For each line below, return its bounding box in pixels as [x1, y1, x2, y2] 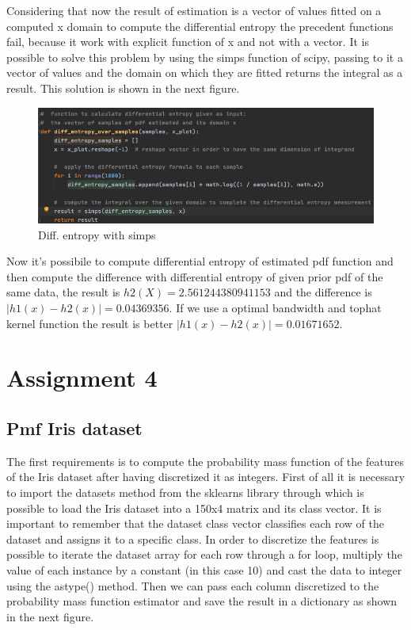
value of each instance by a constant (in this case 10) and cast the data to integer [6, 561, 402, 578]
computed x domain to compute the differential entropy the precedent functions [6, 17, 394, 34]
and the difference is [274, 284, 372, 300]
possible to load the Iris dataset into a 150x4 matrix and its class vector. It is [6, 499, 382, 516]
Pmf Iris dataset [6, 415, 143, 440]
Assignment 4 [6, 361, 158, 394]
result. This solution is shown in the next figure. [6, 79, 240, 96]
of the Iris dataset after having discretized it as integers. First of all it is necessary [6, 468, 405, 485]
